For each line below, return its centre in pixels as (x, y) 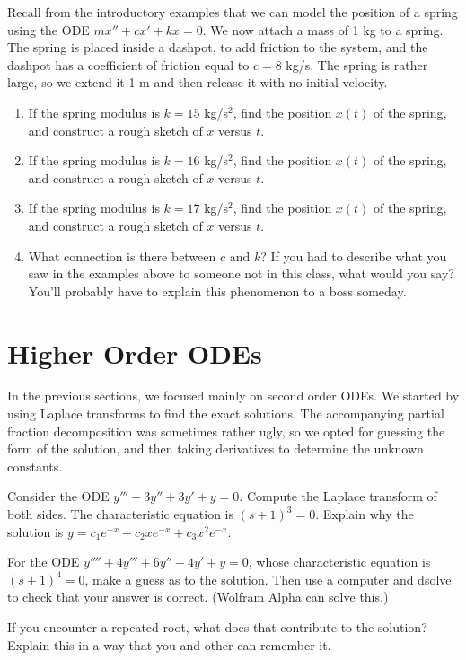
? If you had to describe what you (354, 255)
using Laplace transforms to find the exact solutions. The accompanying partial (226, 414)
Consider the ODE (58, 496)
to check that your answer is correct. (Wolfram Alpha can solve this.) (198, 597)
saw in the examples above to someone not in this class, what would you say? (241, 273)
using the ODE (48, 29)
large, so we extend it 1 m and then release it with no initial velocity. (198, 82)
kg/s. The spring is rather (357, 64)
